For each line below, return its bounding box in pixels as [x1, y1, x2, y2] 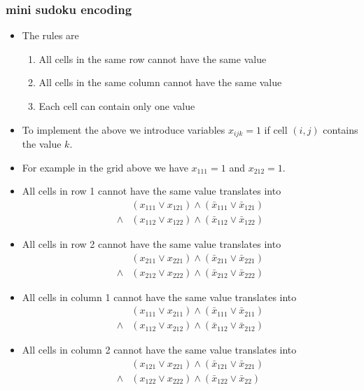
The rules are [22, 28, 79, 43]
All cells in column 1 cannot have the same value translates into [22, 289, 297, 304]
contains [323, 122, 358, 137]
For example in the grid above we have [22, 160, 188, 174]
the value [22, 137, 62, 151]
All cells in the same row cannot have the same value [38, 51, 267, 66]
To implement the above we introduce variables [22, 122, 225, 137]
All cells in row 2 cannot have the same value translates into [22, 236, 281, 251]
